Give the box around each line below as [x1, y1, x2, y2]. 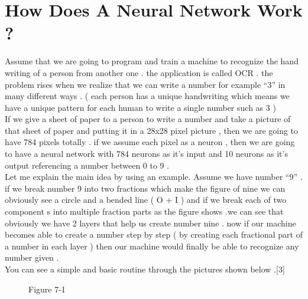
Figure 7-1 [28, 282, 66, 295]
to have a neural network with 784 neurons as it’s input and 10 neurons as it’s [5, 147, 288, 160]
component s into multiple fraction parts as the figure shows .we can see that [5, 205, 284, 218]
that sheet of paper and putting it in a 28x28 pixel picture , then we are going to [5, 124, 299, 136]
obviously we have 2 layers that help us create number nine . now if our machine [5, 216, 296, 229]
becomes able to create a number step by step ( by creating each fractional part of [5, 228, 303, 241]
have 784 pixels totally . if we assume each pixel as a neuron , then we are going [5, 136, 295, 148]
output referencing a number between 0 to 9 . [5, 159, 170, 171]
